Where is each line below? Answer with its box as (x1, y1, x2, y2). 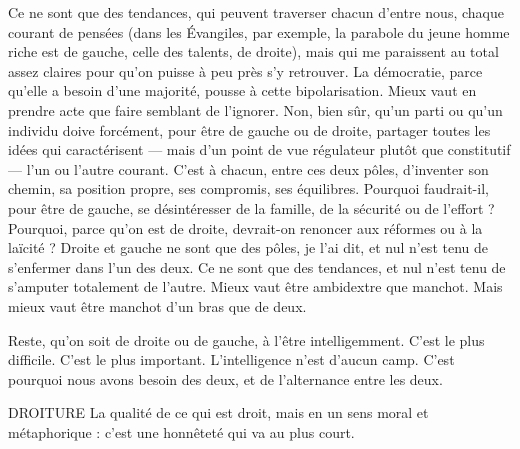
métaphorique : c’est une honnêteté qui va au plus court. (8, 421, 355, 442)
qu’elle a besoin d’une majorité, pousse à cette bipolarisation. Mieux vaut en (8, 80, 477, 101)
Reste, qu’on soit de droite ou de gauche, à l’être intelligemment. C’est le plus (8, 329, 485, 350)
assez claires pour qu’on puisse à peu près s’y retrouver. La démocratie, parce (8, 60, 483, 81)
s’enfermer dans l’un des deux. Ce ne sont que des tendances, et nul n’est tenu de (8, 256, 506, 277)
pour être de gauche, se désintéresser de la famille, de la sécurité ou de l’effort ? (8, 197, 495, 218)
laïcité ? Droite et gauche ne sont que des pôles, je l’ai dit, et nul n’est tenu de (8, 237, 488, 258)
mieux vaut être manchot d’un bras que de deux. (8, 295, 307, 316)
